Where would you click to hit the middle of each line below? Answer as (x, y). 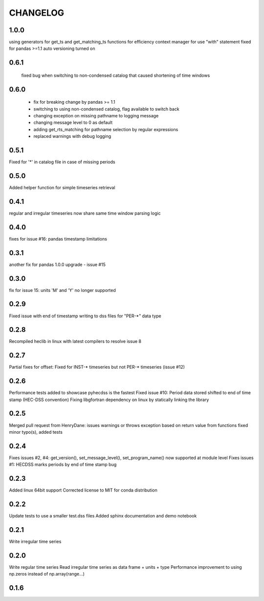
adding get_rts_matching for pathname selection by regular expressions (106, 129)
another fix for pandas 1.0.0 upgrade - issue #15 (57, 265)
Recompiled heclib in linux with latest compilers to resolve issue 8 (75, 341)
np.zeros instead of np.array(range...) (47, 574)
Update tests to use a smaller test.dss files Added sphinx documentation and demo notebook (103, 516)
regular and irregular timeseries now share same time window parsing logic (85, 213)
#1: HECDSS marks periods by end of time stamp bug (63, 465)
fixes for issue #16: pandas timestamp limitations (58, 239)
